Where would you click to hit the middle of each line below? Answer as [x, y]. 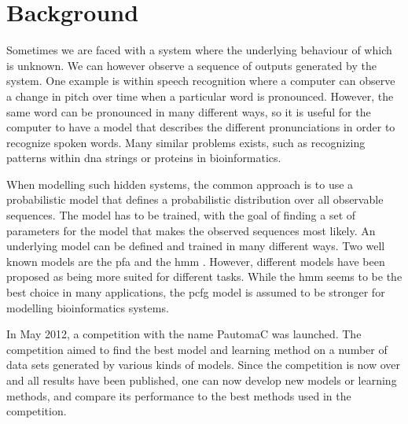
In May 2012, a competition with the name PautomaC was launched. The [184, 334]
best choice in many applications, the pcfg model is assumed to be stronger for [196, 292]
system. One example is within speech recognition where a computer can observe [201, 81]
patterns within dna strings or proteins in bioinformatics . [144, 158]
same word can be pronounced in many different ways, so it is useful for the [189, 111]
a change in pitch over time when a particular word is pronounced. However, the [200, 96]
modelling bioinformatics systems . [88, 307]
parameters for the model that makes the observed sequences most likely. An [191, 230]
